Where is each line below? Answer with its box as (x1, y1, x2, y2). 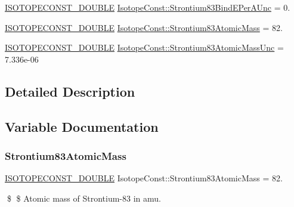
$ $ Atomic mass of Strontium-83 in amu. (7, 191, 161, 204)
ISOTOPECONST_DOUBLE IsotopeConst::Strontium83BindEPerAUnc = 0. (5, 1, 290, 13)
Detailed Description (5, 82, 135, 100)
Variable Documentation (5, 117, 159, 135)
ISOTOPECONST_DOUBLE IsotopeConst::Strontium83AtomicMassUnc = (5, 41, 284, 54)
